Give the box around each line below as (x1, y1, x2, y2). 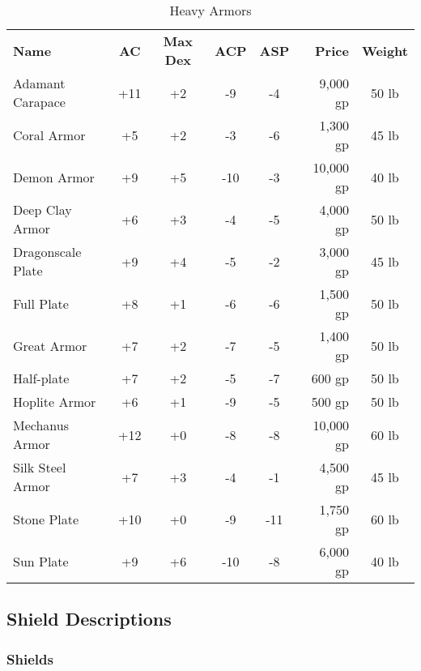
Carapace (13, 92, 66, 111)
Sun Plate (13, 551, 69, 571)
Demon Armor (13, 167, 95, 186)
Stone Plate (13, 509, 79, 528)
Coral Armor (13, 125, 86, 144)
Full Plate (13, 293, 69, 313)
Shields (6, 648, 53, 669)
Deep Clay (13, 200, 72, 219)
